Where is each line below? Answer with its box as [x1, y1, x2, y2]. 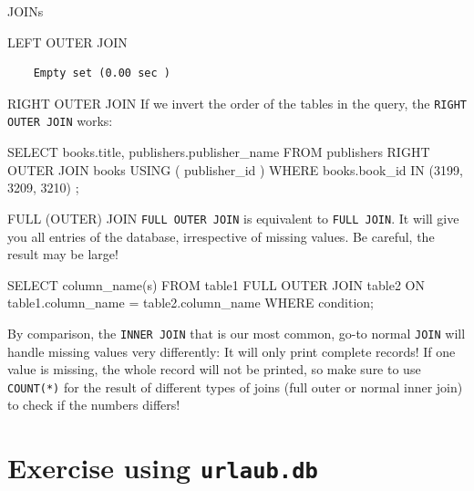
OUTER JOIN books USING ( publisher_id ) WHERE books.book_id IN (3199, [7, 160, 463, 179]
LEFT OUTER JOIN [7, 32, 128, 51]
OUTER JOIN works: [7, 111, 113, 131]
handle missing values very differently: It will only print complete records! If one [7, 341, 456, 360]
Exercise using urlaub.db [7, 449, 318, 486]
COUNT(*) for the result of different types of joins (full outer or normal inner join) [7, 377, 463, 396]
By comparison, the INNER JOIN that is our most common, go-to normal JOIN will [7, 323, 466, 342]
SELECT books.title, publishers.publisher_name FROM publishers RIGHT [7, 142, 430, 162]
